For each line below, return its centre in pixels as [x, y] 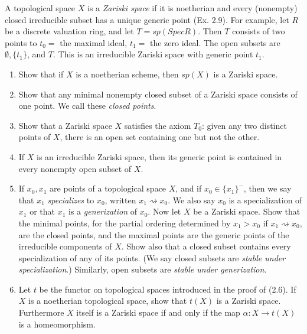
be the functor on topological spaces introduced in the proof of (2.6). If [168, 289]
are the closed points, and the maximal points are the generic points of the [154, 234]
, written [120, 200]
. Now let [164, 211]
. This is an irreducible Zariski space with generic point [153, 54]
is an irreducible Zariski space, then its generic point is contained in [159, 156]
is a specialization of [265, 200]
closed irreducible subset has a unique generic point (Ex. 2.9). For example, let [147, 19]
